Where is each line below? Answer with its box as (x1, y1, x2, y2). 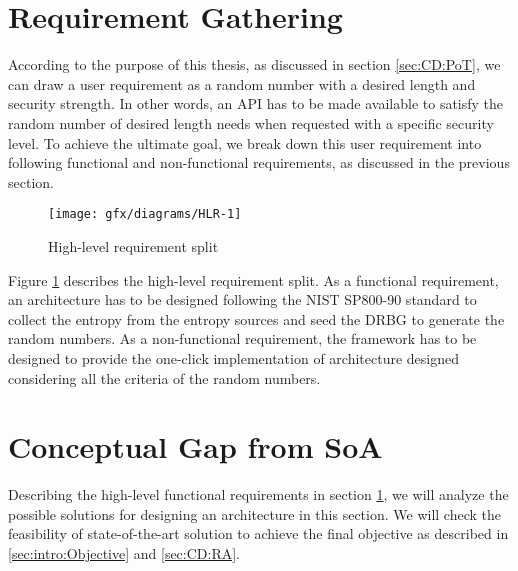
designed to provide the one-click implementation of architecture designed (8, 347, 459, 368)
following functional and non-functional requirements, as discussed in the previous (8, 152, 510, 173)
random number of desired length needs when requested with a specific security (8, 112, 494, 133)
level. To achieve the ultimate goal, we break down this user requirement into (8, 132, 482, 153)
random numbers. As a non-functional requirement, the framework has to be (8, 328, 477, 349)
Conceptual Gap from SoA (8, 426, 383, 467)
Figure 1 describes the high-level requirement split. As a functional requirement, (8, 269, 499, 290)
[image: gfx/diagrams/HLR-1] (48, 207, 242, 222)
